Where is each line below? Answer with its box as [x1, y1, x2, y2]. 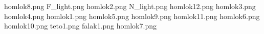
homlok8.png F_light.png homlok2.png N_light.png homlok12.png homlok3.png [4, 1, 256, 11]
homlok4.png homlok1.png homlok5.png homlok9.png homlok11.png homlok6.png [4, 10, 260, 21]
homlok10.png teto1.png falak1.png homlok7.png [4, 20, 157, 31]
